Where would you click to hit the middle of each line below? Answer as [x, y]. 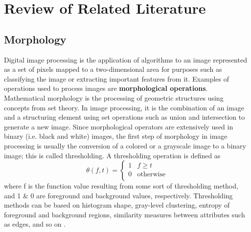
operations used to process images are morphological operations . [106, 88]
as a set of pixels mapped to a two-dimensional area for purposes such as [113, 69]
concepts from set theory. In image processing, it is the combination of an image [124, 107]
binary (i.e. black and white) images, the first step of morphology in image [116, 136]
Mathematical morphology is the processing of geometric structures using [114, 97]
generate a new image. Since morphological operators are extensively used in [119, 126]
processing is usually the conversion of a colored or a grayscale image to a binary [125, 145]
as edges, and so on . [35, 224]
